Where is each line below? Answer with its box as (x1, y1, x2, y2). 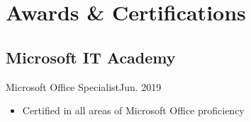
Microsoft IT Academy (6, 46, 176, 68)
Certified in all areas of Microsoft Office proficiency (22, 103, 245, 118)
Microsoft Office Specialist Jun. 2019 (6, 79, 162, 94)
